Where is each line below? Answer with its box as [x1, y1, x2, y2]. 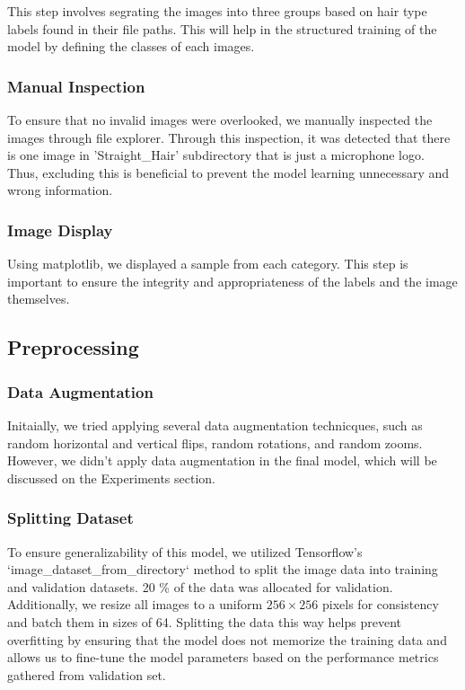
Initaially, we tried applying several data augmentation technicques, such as [7, 415, 423, 434]
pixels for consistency [322, 595, 439, 614]
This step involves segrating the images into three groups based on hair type [7, 2, 427, 20]
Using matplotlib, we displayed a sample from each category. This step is [7, 254, 408, 273]
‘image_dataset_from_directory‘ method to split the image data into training [7, 560, 438, 579]
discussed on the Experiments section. [7, 468, 215, 487]
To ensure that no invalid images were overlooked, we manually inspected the [7, 111, 433, 128]
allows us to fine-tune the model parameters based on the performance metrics [7, 648, 439, 667]
